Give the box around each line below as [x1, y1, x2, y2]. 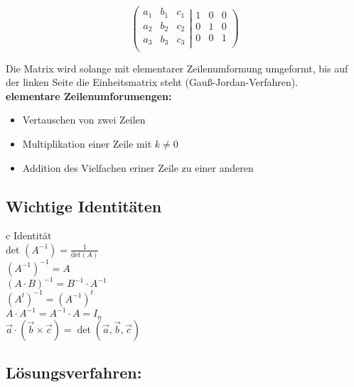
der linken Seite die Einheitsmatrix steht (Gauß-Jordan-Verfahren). [6, 75, 299, 89]
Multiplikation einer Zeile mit [22, 136, 152, 151]
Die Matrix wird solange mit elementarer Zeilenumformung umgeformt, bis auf [6, 60, 348, 75]
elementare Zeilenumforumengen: [6, 88, 172, 103]
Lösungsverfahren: [6, 361, 142, 383]
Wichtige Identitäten [6, 195, 162, 217]
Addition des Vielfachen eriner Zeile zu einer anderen [22, 160, 254, 175]
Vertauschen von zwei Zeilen [22, 112, 146, 127]
